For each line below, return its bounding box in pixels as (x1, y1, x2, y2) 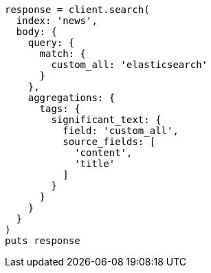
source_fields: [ (63, 136, 156, 147)
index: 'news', (16, 15, 98, 26)
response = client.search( (5, 4, 150, 15)
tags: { (39, 103, 80, 114)
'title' (74, 158, 115, 169)
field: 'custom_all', (63, 125, 179, 136)
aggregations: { (27, 92, 115, 103)
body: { (16, 26, 57, 37)
